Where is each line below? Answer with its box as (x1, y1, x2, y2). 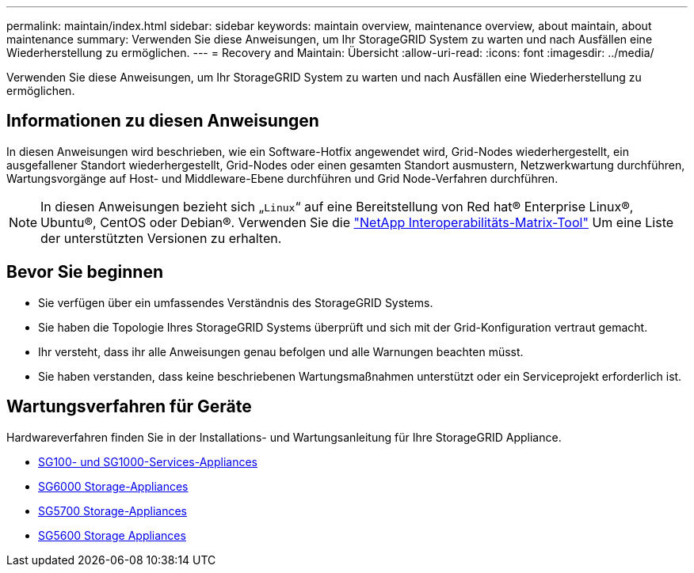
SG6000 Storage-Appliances (38, 479, 189, 493)
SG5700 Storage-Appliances (38, 503, 187, 518)
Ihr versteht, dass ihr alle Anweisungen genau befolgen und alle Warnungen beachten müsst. (38, 344, 524, 359)
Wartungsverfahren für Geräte (6, 397, 252, 417)
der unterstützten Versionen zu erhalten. (40, 230, 282, 246)
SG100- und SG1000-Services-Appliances (38, 454, 257, 469)
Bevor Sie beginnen (6, 262, 164, 283)
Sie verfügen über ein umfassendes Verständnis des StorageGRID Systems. (38, 295, 433, 309)
